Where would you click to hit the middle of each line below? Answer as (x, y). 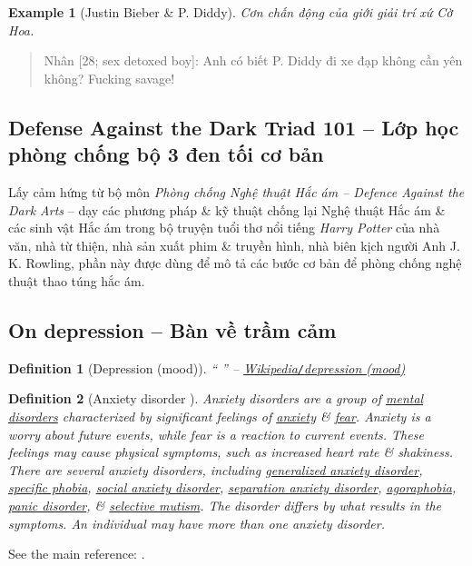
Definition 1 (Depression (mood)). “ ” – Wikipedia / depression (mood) (207, 367)
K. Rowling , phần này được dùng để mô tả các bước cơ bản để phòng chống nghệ (235, 263)
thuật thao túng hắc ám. (77, 280)
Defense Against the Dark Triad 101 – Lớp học (234, 127)
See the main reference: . (77, 554)
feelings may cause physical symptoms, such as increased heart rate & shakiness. (231, 452)
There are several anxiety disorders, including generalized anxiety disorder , (216, 469)
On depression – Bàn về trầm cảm (172, 329)
